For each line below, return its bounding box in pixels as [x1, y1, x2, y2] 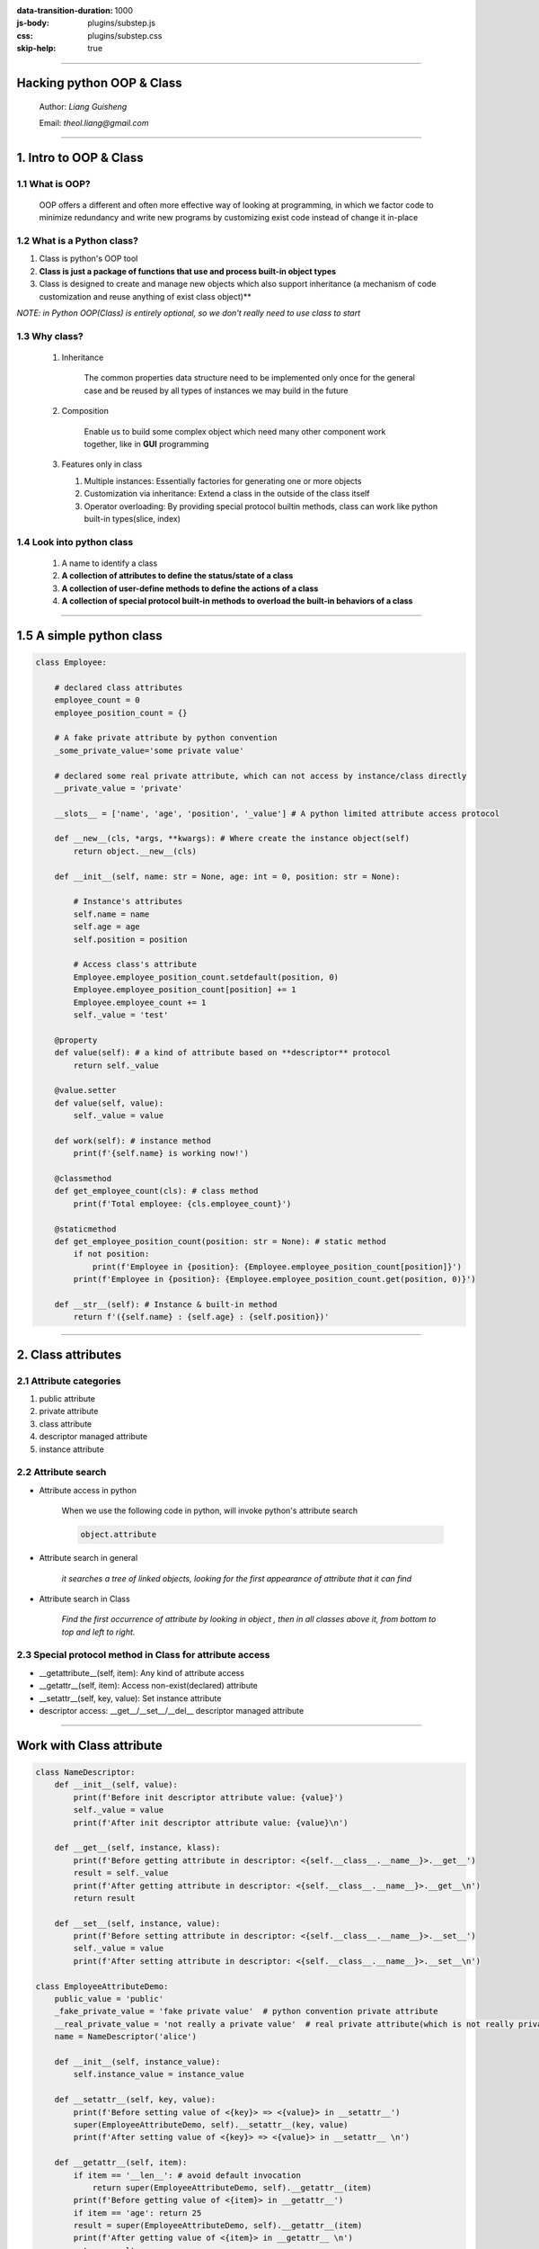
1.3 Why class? [16, 329, 84, 342]
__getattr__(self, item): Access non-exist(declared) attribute [39, 1680, 258, 1691]
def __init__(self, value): [54, 1779, 179, 1790]
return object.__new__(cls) [73, 846, 198, 856]
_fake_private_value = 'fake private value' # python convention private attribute [54, 2006, 439, 2017]
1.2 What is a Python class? [16, 235, 139, 247]
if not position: [73, 1249, 150, 1259]
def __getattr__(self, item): [54, 2157, 188, 2168]
